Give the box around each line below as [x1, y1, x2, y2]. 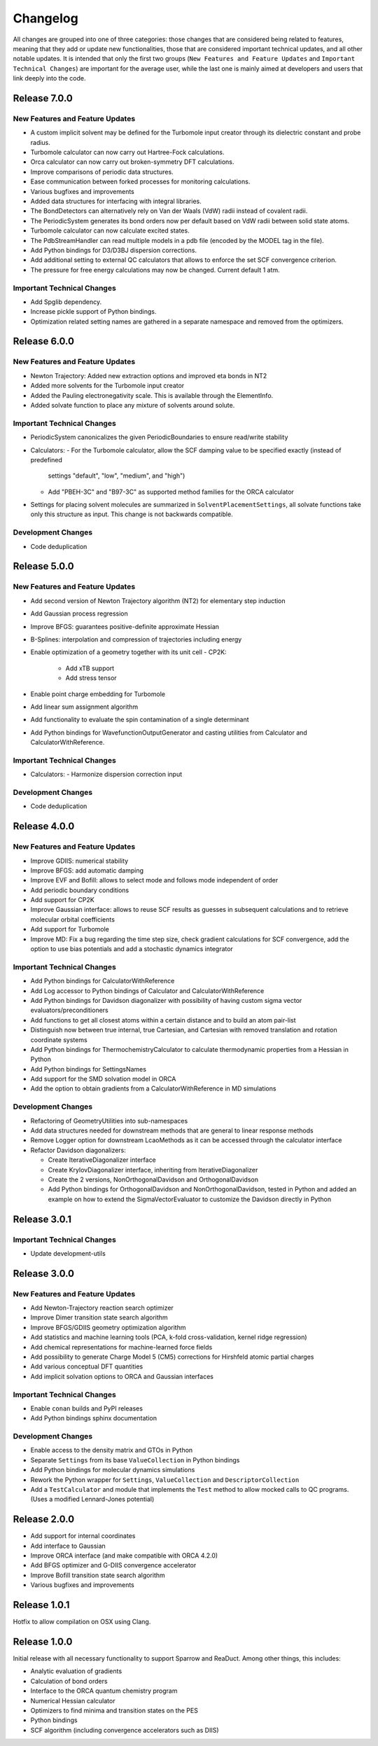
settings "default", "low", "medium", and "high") [48, 471, 185, 480]
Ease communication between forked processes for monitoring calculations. [30, 177, 251, 186]
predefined [30, 455, 63, 464]
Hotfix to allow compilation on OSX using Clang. [13, 1618, 151, 1626]
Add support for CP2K [30, 896, 94, 904]
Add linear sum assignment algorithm [30, 702, 139, 711]
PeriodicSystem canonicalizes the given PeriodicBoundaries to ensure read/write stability [30, 433, 288, 441]
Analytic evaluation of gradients [30, 1667, 122, 1675]
